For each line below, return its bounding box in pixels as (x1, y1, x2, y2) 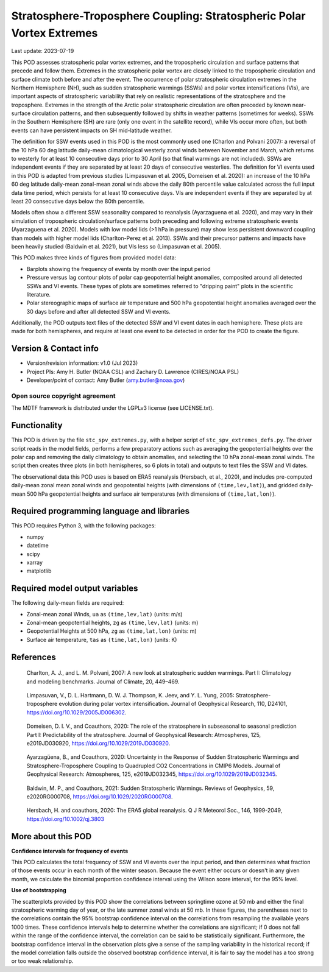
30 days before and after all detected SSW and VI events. (26, 308, 171, 315)
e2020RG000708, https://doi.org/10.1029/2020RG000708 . (26, 792, 173, 800)
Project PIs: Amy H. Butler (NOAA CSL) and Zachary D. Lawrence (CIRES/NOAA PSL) (26, 368, 239, 375)
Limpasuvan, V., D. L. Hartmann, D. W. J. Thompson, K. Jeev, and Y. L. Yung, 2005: (26, 692, 235, 699)
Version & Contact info (11, 343, 99, 354)
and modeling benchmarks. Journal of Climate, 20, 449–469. (26, 678, 180, 685)
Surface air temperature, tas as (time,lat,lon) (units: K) (26, 636, 177, 643)
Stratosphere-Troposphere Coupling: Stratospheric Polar (11, 9, 306, 23)
